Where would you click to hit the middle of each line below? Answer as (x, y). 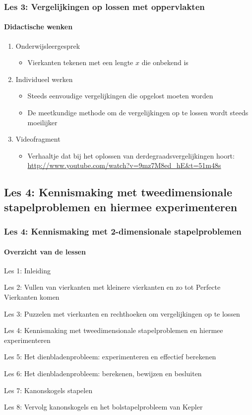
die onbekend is (165, 62)
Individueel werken (44, 79)
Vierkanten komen (32, 296)
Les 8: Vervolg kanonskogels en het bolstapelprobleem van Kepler (103, 407)
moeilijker (42, 122)
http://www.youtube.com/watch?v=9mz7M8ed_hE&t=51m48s (124, 165)
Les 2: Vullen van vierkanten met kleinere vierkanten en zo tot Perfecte (112, 287)
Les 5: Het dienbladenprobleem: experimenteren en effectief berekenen (110, 357)
